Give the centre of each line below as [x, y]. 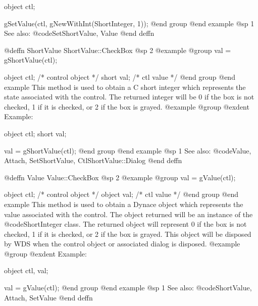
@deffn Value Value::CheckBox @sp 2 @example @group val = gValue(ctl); [120, 177]
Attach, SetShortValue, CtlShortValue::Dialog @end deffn [93, 160]
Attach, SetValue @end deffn [48, 297]
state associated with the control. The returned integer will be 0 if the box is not [129, 97]
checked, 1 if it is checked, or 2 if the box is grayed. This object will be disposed [128, 234]
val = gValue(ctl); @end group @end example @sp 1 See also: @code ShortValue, [128, 288]
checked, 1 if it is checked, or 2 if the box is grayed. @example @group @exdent [127, 106]
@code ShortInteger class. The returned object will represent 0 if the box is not [125, 224]
